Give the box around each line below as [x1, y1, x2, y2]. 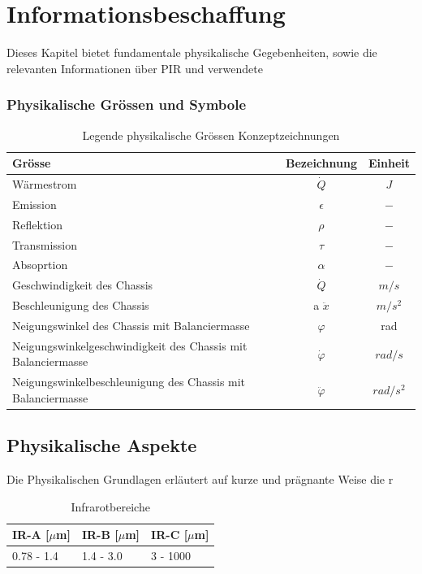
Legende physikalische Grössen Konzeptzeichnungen [82, 126, 340, 143]
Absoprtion [12, 256, 68, 273]
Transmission [12, 236, 77, 253]
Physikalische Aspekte [6, 433, 197, 458]
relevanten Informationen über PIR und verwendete [6, 59, 263, 76]
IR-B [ [81, 526, 118, 543]
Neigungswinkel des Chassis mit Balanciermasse [12, 316, 250, 333]
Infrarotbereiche [71, 498, 150, 515]
